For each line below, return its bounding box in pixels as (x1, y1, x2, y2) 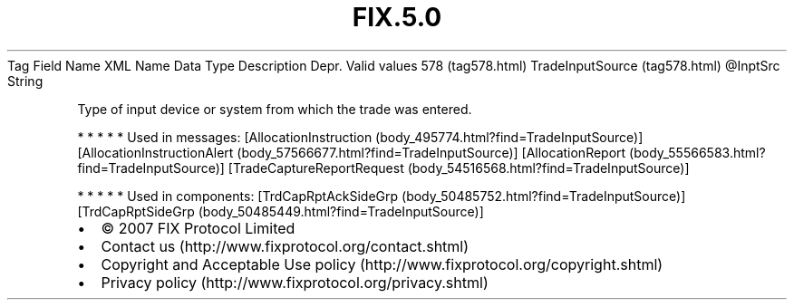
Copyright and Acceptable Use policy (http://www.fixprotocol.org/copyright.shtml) (101, 254, 663, 273)
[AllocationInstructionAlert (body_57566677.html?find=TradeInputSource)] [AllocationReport (77, 144, 626, 160)
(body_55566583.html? (629, 144, 766, 160)
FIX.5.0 (352, 2, 442, 33)
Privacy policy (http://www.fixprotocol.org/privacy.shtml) (101, 273, 489, 292)
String (7, 72, 44, 89)
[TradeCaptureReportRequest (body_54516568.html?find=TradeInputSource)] (228, 159, 690, 176)
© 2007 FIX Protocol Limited (101, 218, 295, 237)
